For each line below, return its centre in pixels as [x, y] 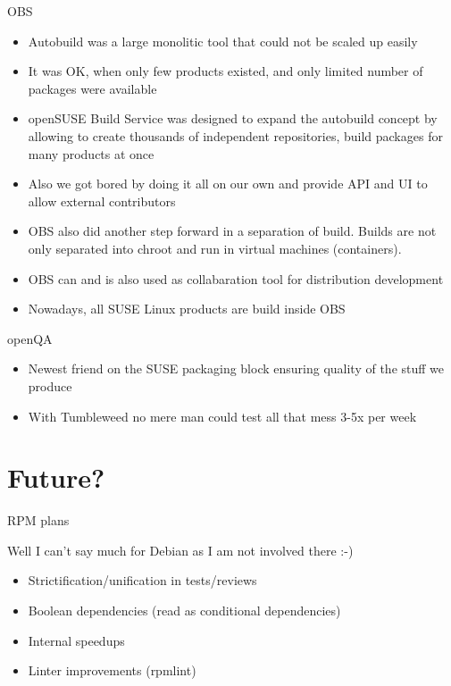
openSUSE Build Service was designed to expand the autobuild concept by [233, 118]
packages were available [92, 88]
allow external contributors [102, 201]
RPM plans [38, 520]
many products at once [91, 153]
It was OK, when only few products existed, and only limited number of [225, 71]
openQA [30, 338]
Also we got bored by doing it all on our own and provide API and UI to [228, 184]
